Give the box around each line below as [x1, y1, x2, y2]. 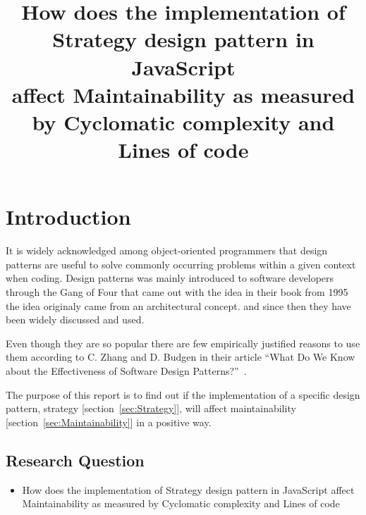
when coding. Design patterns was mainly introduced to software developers [6, 271, 334, 285]
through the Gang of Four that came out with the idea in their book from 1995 [6, 285, 348, 299]
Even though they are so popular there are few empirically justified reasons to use [6, 335, 360, 350]
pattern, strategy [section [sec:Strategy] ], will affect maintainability [6, 401, 296, 416]
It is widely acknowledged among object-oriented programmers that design [6, 243, 328, 258]
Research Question [6, 449, 145, 471]
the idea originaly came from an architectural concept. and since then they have [6, 298, 351, 313]
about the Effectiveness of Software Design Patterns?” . [6, 364, 247, 378]
